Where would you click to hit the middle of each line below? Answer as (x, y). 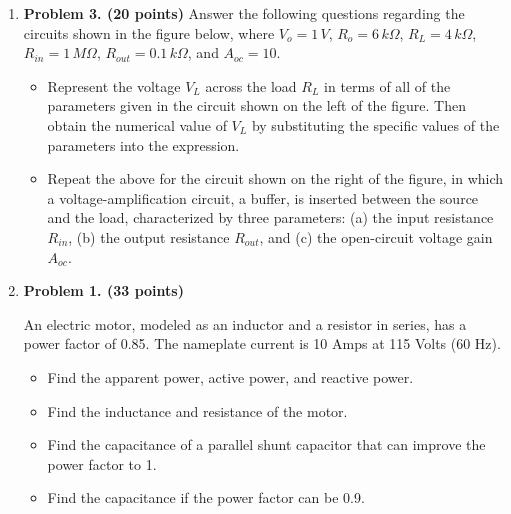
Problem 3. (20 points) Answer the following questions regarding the (244, 13)
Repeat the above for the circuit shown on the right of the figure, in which (275, 178)
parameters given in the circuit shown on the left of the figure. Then (256, 105)
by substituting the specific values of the (375, 124)
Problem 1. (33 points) (103, 290)
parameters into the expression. (143, 144)
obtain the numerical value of (137, 124)
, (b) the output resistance (149, 236)
